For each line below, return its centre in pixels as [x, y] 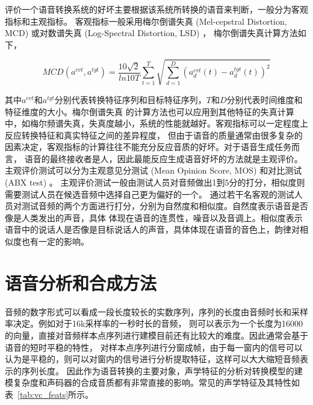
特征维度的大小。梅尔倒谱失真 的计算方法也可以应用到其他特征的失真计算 [150, 111]
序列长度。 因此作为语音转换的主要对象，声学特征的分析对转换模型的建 [162, 370]
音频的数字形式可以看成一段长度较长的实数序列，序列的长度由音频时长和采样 [156, 311]
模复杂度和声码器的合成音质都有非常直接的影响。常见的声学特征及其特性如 [152, 382]
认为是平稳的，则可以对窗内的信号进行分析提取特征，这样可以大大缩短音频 [152, 359]
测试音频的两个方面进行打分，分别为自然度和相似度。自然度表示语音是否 [165, 206]
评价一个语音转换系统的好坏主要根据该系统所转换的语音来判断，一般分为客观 [156, 9]
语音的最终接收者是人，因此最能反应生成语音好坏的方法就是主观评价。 [163, 158]
